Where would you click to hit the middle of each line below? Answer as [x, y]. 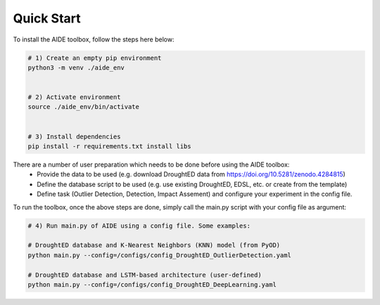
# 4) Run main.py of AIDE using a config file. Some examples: [139, 226]
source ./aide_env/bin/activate [84, 107]
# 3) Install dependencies [74, 136]
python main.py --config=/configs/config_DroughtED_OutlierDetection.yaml [160, 255]
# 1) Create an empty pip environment [95, 58]
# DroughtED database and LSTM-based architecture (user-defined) [145, 275]
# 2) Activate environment [74, 97]
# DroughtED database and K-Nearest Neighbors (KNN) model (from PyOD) [154, 245]
